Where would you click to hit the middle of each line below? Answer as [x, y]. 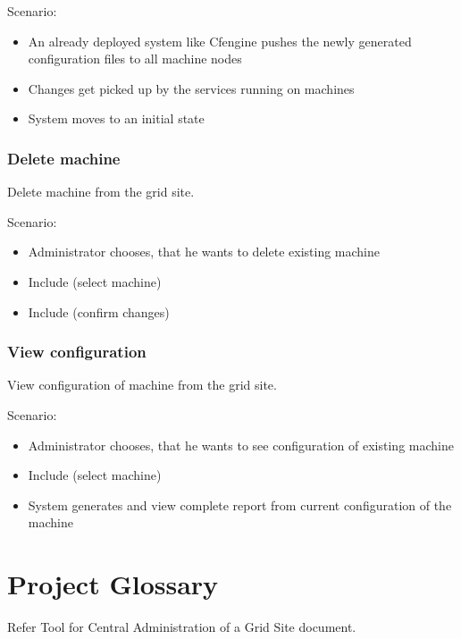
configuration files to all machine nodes [135, 59]
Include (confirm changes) [99, 311]
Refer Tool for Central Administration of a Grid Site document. [182, 627]
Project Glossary [113, 584]
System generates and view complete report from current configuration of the [240, 504]
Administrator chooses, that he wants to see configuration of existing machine [241, 445]
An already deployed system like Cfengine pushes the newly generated [220, 41]
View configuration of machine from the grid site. [142, 385]
